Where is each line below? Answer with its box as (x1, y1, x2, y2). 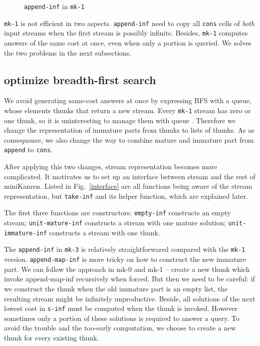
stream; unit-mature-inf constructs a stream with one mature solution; (4, 217, 226, 228)
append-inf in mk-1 (24, 1, 85, 11)
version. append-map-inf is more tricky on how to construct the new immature (4, 254, 246, 264)
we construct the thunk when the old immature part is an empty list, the (4, 283, 228, 293)
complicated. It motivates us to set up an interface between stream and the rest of (4, 171, 256, 181)
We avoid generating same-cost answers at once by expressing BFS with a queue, (4, 95, 252, 106)
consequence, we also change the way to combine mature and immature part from (4, 134, 254, 145)
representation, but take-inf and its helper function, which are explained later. (4, 190, 248, 201)
